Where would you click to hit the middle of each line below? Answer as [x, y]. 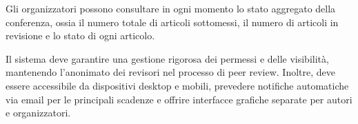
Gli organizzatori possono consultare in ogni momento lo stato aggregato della [171, 8]
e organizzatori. [38, 113]
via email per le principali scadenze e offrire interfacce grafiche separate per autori [179, 99]
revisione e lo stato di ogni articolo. [80, 35]
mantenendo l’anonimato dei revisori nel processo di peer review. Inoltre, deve [171, 72]
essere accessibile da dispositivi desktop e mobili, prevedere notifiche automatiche [177, 85]
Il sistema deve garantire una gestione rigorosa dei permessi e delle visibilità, [167, 58]
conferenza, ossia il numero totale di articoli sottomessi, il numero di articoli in [172, 22]
